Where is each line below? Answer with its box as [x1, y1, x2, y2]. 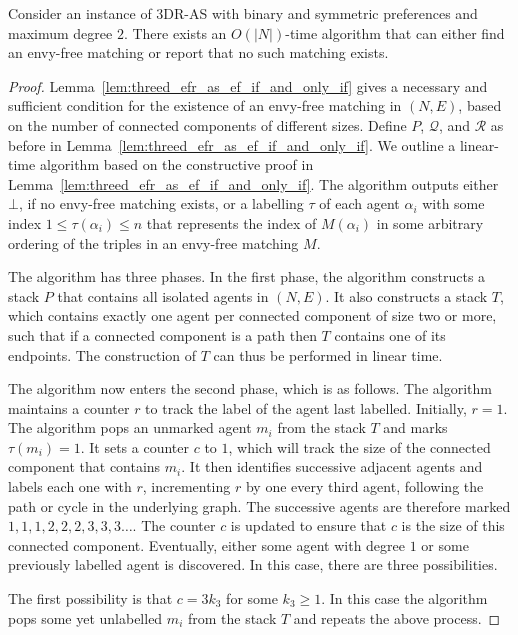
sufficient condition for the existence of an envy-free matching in [8, 95, 402, 116]
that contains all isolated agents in [57, 285, 269, 306]
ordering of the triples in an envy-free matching [8, 232, 299, 253]
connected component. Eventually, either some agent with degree [8, 534, 405, 555]
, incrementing [142, 476, 231, 497]
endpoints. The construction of [8, 344, 197, 365]
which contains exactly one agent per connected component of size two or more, [8, 305, 497, 326]
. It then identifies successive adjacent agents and [181, 456, 483, 477]
